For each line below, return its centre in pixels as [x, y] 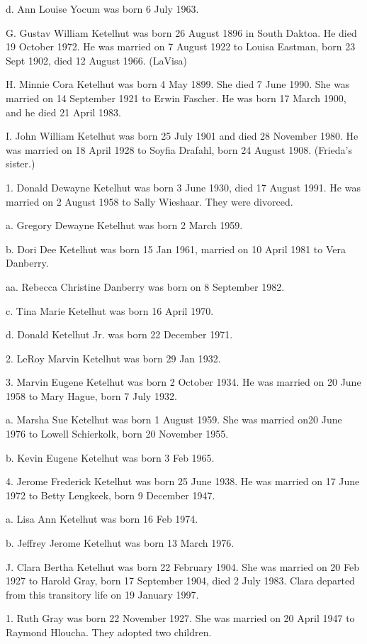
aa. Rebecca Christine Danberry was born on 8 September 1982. [145, 286]
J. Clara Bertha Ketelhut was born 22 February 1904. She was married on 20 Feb [182, 566]
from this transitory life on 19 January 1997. [102, 594]
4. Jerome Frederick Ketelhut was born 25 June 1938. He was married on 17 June [183, 481]
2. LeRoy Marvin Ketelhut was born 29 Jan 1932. [113, 358]
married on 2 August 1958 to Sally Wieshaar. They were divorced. [149, 201]
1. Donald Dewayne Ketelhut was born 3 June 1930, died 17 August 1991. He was [183, 187]
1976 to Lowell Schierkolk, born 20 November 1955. [117, 434]
